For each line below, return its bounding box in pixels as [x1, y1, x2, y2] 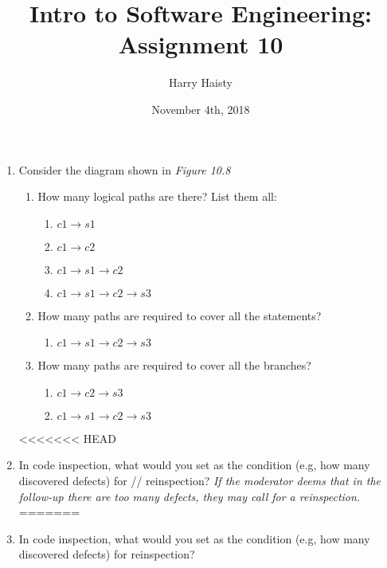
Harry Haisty [169, 74, 233, 91]
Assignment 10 [118, 28, 283, 61]
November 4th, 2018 [151, 100, 250, 117]
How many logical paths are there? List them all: [37, 188, 277, 205]
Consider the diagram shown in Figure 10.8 [18, 161, 231, 178]
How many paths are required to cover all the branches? [37, 357, 311, 374]
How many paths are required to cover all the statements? [37, 307, 322, 323]
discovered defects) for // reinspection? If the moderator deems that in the [18, 472, 381, 489]
